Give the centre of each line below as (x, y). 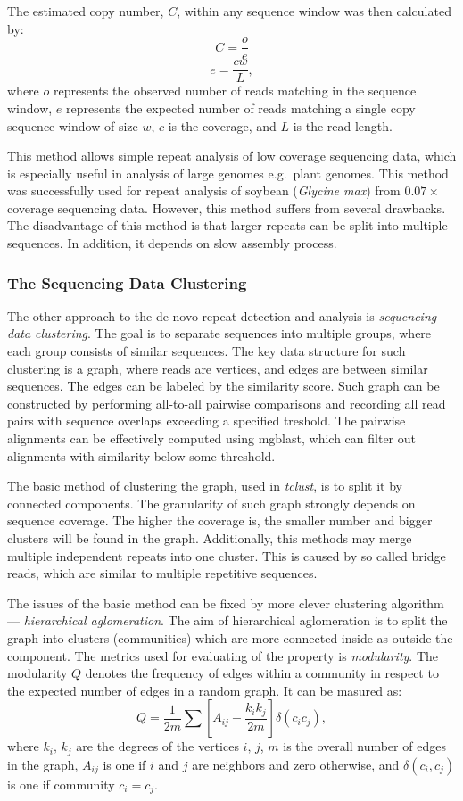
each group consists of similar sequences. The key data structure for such (207, 351)
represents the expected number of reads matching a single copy (241, 107)
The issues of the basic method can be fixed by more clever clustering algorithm (226, 603)
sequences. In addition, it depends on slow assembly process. (172, 243)
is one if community (61, 784)
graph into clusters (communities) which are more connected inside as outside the (230, 637)
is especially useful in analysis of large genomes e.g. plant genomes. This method (228, 173)
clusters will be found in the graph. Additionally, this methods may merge (210, 538)
